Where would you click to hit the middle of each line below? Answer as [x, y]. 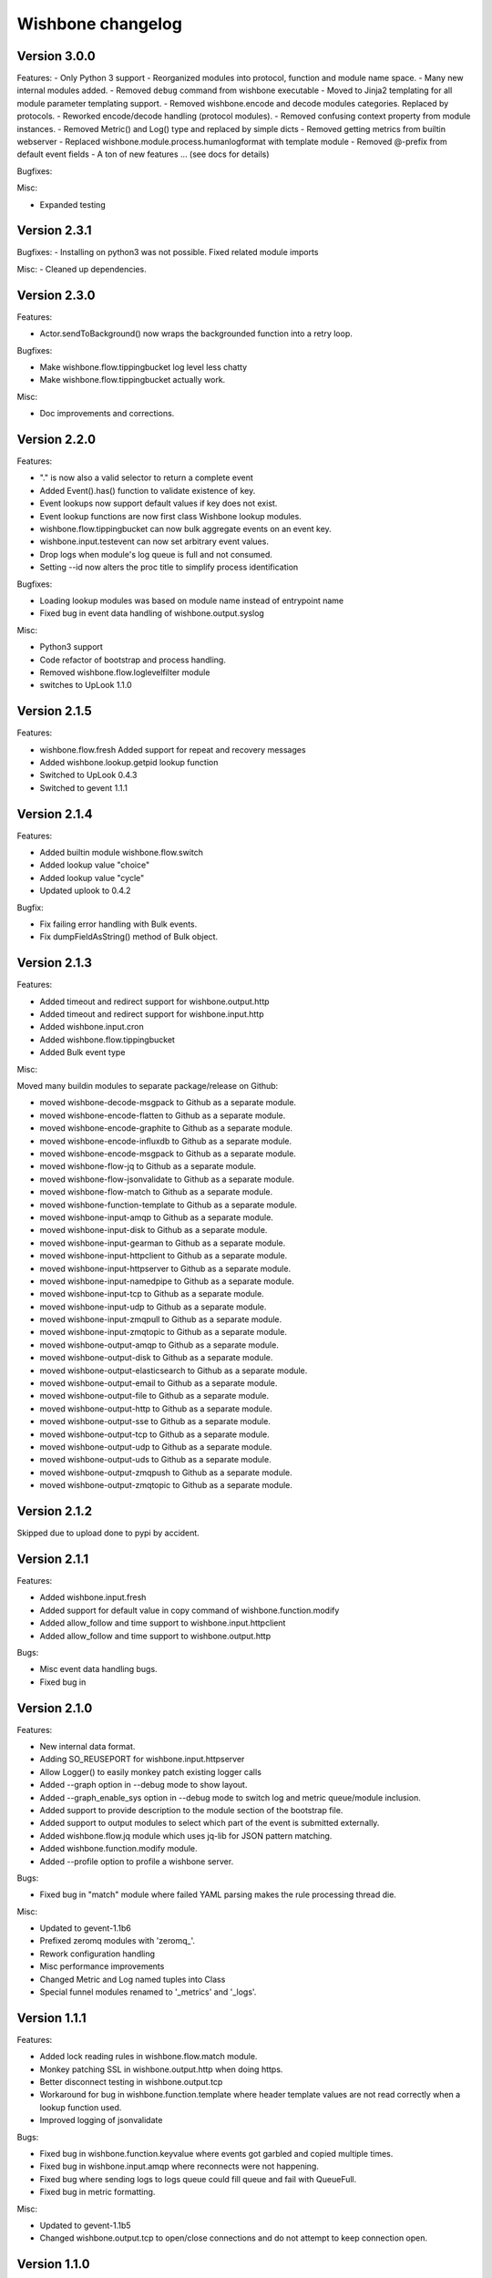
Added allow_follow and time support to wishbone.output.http [155, 1636]
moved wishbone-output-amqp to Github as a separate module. [159, 1345]
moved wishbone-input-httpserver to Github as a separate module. [165, 1268]
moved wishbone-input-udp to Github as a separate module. [153, 1307]
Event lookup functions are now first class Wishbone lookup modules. [171, 516]
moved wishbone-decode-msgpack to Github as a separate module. [168, 1103]
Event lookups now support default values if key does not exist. [159, 503]
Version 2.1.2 [55, 1511]
